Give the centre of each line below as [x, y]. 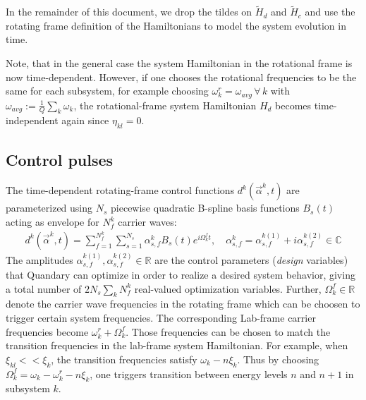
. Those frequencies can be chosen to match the [228, 331]
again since [85, 120]
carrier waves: [147, 222]
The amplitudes [39, 259]
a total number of [44, 288]
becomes [293, 105]
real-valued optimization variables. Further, [228, 288]
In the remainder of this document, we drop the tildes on [129, 12]
